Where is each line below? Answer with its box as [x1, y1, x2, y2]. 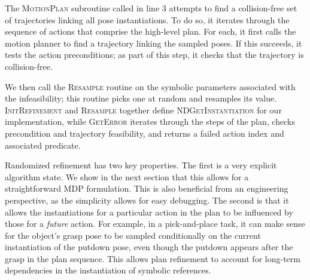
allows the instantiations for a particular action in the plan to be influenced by [5, 205, 293, 218]
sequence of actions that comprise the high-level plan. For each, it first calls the [5, 25, 296, 38]
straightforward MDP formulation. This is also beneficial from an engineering [5, 182, 288, 195]
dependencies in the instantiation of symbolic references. [5, 264, 211, 276]
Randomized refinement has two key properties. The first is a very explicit [5, 159, 277, 171]
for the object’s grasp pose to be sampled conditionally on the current [5, 229, 261, 241]
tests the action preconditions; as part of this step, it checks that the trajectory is [5, 48, 304, 61]
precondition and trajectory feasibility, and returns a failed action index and [5, 127, 284, 139]
